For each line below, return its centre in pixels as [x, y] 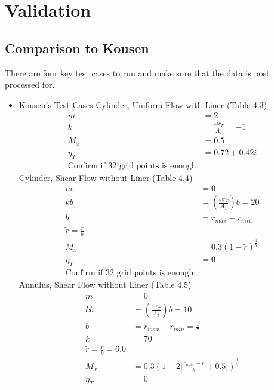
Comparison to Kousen [77, 47]
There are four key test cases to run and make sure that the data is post [137, 73]
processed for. [30, 85]
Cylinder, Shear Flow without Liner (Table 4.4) [106, 177]
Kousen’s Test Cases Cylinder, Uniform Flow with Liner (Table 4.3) [143, 104]
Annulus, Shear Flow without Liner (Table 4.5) [105, 285]
